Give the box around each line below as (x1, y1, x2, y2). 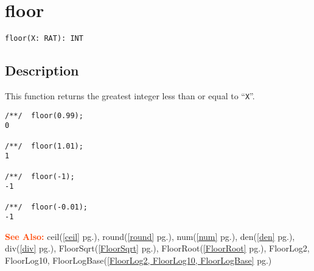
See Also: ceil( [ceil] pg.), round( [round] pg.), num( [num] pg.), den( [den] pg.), (5, 230, 295, 242)
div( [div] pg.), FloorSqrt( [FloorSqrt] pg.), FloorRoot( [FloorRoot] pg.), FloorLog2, (5, 242, 310, 255)
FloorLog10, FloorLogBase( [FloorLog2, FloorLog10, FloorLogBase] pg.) (5, 254, 272, 267)
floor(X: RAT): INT (5, 34, 83, 43)
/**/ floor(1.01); (5, 141, 83, 150)
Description (5, 61, 79, 80)
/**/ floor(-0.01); (5, 202, 88, 211)
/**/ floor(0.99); (5, 111, 83, 120)
